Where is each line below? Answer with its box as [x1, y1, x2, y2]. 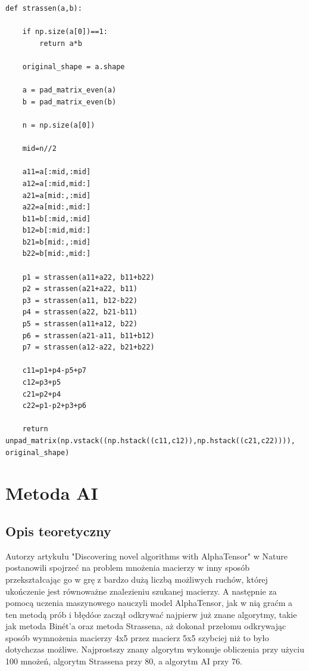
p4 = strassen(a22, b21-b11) [22, 308, 138, 317]
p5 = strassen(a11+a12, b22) [22, 320, 138, 329]
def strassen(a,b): [5, 4, 82, 13]
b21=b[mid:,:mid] [22, 237, 91, 246]
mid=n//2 [22, 144, 57, 153]
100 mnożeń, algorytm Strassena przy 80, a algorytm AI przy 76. [5, 655, 242, 667]
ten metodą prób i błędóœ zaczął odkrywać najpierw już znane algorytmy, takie [5, 608, 297, 620]
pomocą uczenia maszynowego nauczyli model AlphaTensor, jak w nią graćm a [5, 596, 293, 609]
